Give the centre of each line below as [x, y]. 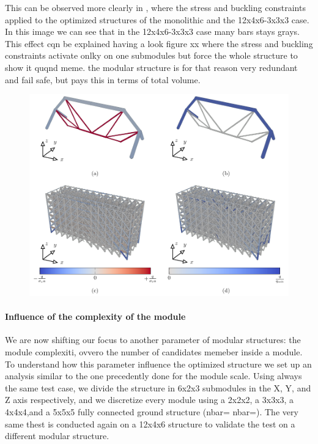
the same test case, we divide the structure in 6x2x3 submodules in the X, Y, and [158, 387]
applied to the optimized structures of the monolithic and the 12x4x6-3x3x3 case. [157, 19]
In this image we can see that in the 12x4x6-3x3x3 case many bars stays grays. [152, 31]
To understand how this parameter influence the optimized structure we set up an [158, 364]
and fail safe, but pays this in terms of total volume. [103, 79]
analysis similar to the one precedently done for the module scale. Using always [153, 376]
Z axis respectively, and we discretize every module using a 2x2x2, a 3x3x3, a [150, 400]
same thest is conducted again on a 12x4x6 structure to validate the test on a [150, 424]
